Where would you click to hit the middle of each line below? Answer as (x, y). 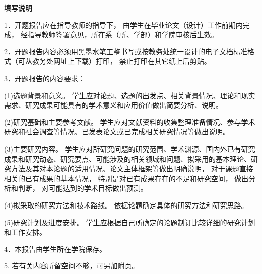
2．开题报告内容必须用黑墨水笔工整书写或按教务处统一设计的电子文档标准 (126, 51)
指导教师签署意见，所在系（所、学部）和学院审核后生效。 (123, 35)
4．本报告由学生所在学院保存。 (55, 249)
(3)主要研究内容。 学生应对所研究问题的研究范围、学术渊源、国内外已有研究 (130, 148)
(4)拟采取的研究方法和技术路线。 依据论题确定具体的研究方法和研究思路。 (126, 205)
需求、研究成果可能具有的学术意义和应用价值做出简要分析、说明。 (113, 105)
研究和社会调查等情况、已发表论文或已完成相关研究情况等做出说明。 (117, 132)
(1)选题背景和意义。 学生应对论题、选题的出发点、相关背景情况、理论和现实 (130, 95)
